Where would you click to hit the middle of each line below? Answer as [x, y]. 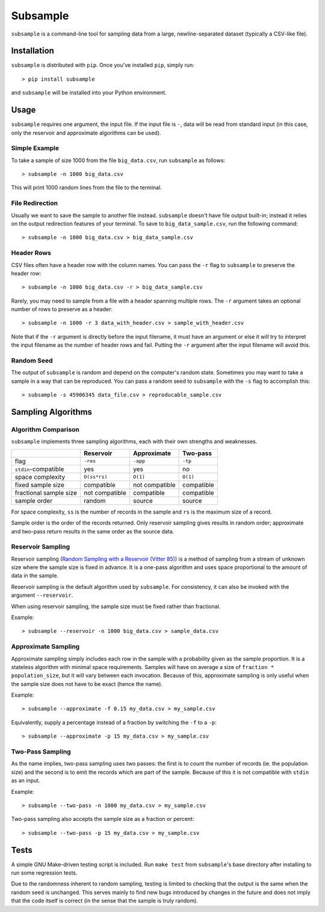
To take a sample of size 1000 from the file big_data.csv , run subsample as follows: [118, 160]
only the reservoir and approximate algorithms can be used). [86, 133]
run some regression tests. [44, 873]
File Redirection [35, 203]
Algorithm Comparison [45, 429]
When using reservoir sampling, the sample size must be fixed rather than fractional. [116, 606]
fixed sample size [39, 485]
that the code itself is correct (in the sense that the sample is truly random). [105, 901]
